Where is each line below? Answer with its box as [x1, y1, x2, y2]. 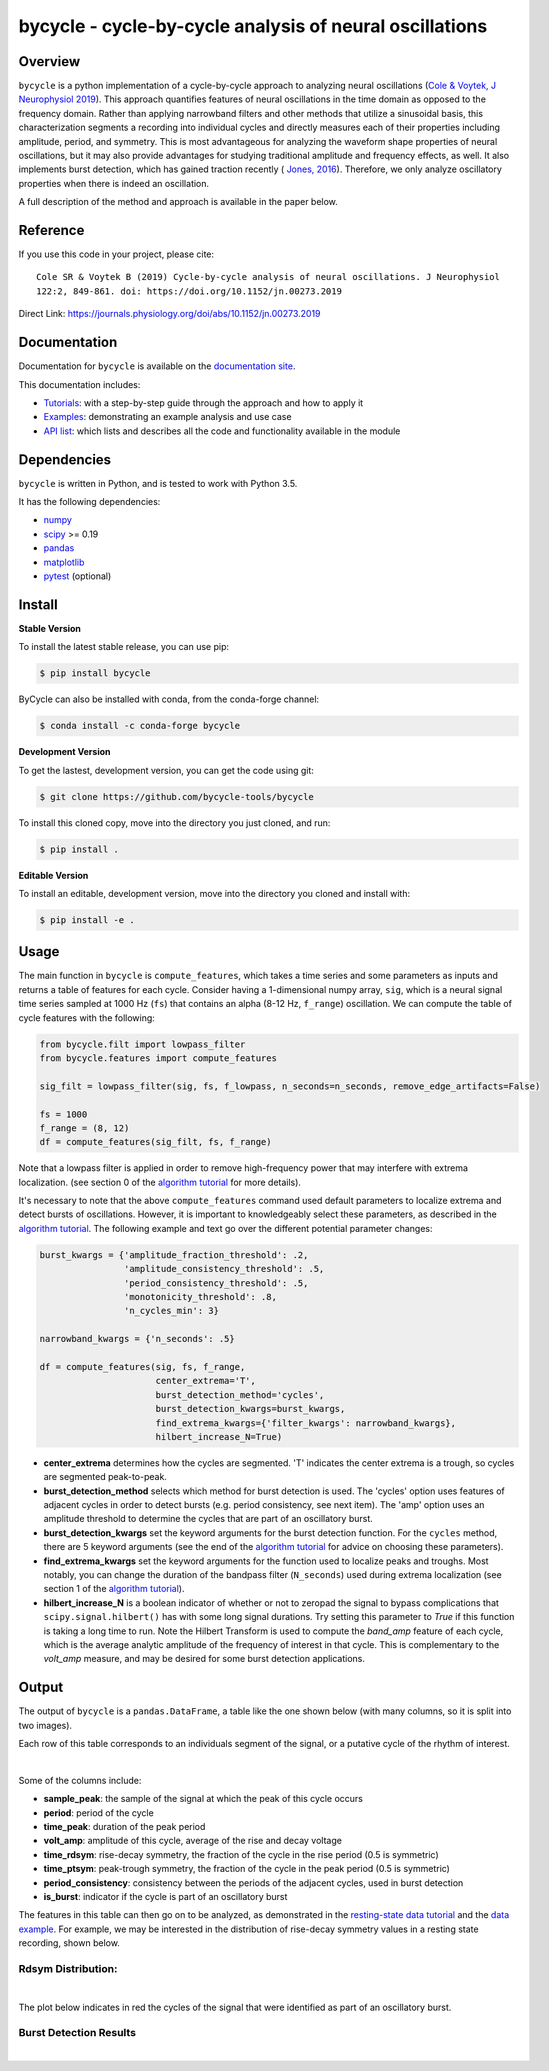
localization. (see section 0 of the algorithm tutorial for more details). [18, 1176, 302, 1188]
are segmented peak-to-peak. [43, 1471, 167, 1483]
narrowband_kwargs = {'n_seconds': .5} [39, 1333, 235, 1345]
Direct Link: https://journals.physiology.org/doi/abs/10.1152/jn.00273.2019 [18, 308, 321, 320]
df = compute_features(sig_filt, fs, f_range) [39, 1136, 272, 1148]
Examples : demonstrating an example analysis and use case [43, 411, 292, 423]
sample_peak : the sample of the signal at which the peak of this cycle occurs [43, 1793, 364, 1805]
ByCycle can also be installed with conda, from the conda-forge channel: [18, 693, 320, 705]
